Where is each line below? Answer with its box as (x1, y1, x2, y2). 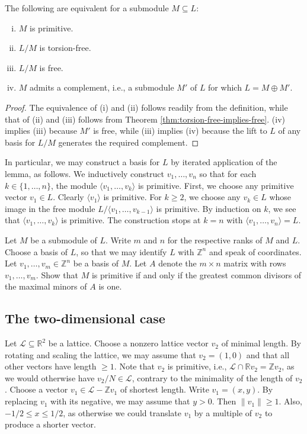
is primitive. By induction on (156, 202, 261, 214)
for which (208, 81, 242, 94)
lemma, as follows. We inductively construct (5, 167, 164, 179)
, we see (268, 202, 296, 214)
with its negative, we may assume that (50, 395, 190, 407)
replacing (5, 395, 38, 407)
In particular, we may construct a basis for (5, 156, 160, 168)
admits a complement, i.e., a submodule (30, 81, 174, 94)
